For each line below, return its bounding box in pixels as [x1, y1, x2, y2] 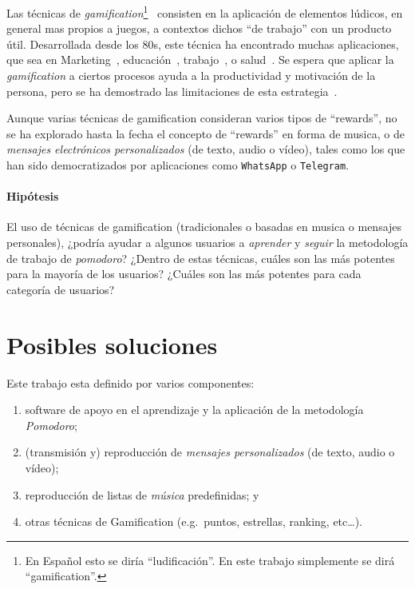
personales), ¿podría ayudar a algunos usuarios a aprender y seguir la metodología [6, 234, 409, 251]
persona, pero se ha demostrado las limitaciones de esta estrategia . [6, 82, 338, 99]
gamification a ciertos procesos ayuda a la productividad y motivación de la [6, 67, 376, 84]
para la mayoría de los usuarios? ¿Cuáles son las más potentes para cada [6, 265, 362, 282]
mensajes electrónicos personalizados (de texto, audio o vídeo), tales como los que [6, 141, 405, 157]
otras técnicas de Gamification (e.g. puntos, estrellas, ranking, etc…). [25, 513, 362, 530]
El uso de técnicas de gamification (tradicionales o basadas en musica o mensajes [6, 218, 402, 235]
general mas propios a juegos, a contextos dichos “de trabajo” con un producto [6, 20, 392, 37]
